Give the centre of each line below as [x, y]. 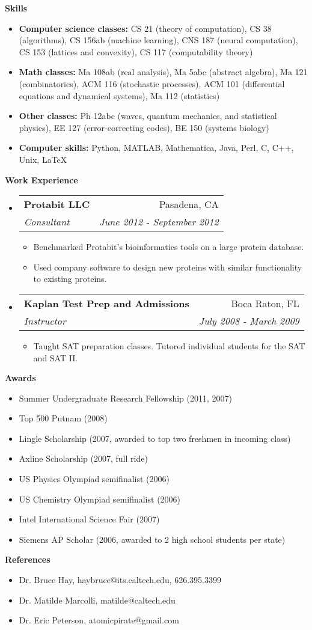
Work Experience [41, 179]
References [28, 559]
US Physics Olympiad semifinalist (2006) [94, 479]
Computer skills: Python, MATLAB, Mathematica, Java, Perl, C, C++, [156, 148]
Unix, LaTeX [43, 159]
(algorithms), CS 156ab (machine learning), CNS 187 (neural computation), [158, 40]
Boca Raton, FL [265, 303]
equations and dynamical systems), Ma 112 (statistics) [119, 95]
